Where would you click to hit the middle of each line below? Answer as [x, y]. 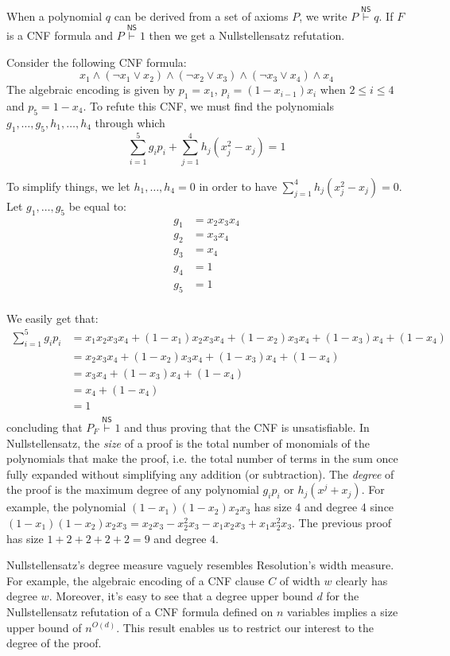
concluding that [45, 427]
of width [300, 580]
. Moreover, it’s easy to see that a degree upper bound [181, 596]
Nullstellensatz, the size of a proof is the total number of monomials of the [188, 443]
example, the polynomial [66, 507]
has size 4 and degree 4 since [324, 507]
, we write [323, 16]
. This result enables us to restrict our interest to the [245, 627]
